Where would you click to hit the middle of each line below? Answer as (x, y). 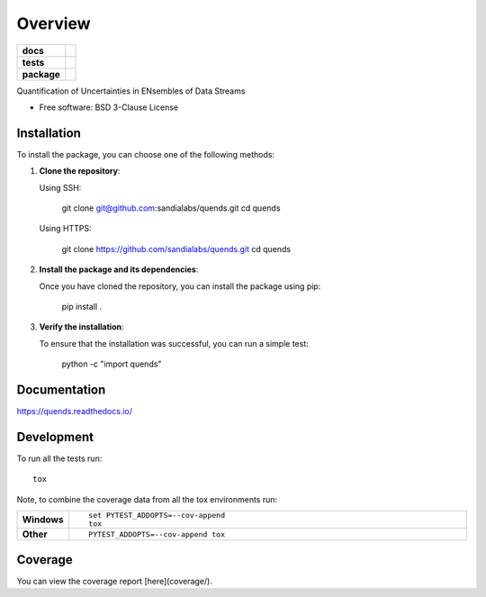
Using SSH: (60, 187)
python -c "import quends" (112, 364)
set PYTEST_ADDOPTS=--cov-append (157, 516)
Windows (43, 520)
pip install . (82, 306)
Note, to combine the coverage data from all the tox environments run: (147, 499)
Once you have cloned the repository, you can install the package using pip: (180, 286)
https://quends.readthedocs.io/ (75, 412)
